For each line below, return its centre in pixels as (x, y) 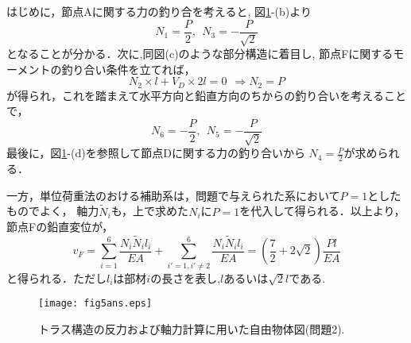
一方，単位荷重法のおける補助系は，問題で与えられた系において (173, 195)
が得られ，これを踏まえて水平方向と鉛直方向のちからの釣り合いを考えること (206, 95)
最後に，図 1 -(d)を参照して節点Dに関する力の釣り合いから (156, 153)
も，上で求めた (150, 211)
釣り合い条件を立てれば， (128, 69)
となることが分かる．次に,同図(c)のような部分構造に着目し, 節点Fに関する (200, 54)
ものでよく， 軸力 (53, 211)
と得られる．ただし (56, 277)
